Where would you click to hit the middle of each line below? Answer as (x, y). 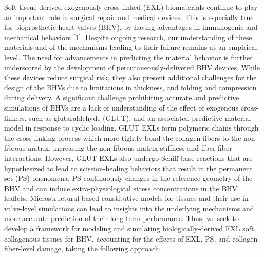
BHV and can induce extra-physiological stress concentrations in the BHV (121, 188)
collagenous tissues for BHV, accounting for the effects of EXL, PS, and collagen (131, 238)
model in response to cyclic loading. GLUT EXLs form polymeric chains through (131, 128)
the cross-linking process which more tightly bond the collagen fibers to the (123, 137)
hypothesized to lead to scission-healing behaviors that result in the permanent (128, 168)
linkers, (15, 117)
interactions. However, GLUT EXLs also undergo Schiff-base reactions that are (128, 158)
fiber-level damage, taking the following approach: (83, 249)
